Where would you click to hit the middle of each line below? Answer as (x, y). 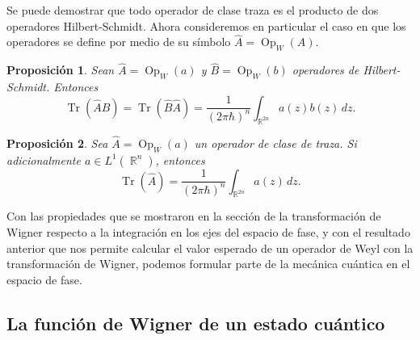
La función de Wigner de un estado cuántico (196, 323)
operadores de (325, 70)
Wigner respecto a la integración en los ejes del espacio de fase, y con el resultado (208, 232)
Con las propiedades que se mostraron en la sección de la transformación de (194, 216)
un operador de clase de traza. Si (275, 143)
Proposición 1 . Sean (61, 70)
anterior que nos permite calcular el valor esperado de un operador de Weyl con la (210, 248)
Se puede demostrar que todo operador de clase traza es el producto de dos (193, 10)
